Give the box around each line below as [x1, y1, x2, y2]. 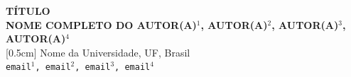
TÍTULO [6, 4, 50, 18]
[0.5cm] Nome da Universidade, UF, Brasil [6, 45, 190, 59]
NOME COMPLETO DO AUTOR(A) [6, 17, 197, 32]
